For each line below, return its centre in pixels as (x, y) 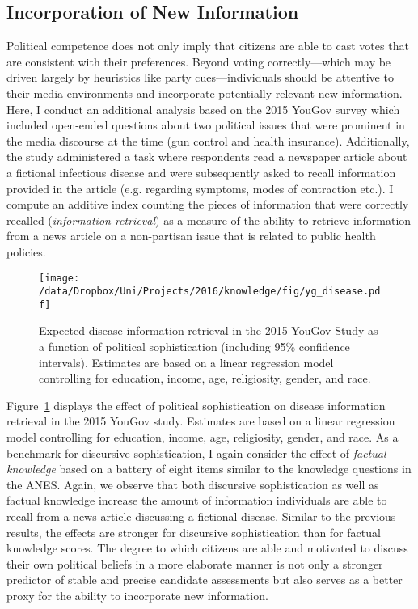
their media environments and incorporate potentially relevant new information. (205, 93)
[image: (59, 278)
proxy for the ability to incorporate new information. (137, 595)
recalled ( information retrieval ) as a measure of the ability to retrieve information (209, 220)
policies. (26, 251)
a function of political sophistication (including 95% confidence (194, 347)
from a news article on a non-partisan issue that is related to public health (191, 236)
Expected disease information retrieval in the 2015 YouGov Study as (209, 330)
